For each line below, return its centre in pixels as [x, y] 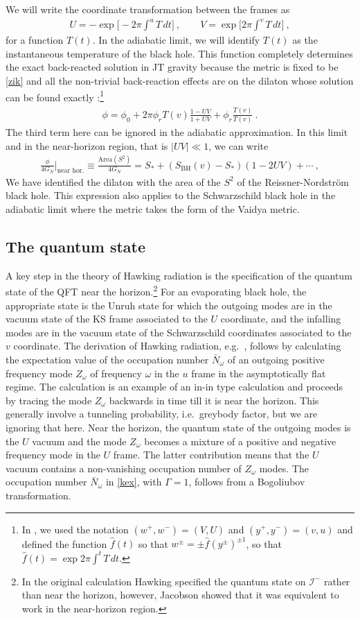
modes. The [284, 468]
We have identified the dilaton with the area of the [113, 181]
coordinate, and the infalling [281, 319]
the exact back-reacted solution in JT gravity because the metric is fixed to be [172, 67]
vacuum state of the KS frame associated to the [107, 319]
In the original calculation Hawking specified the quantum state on [164, 581]
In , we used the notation [75, 529]
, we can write [238, 145]
